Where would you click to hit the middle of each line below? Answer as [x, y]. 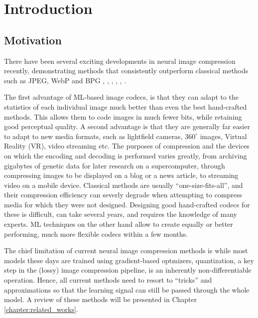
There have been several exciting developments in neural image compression [120, 61]
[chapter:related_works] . [41, 309]
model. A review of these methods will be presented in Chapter [101, 299]
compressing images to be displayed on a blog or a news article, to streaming [121, 175]
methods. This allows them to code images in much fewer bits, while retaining [123, 116]
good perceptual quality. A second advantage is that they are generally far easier [127, 126]
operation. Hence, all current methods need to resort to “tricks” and [108, 280]
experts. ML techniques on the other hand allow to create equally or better [119, 224]
